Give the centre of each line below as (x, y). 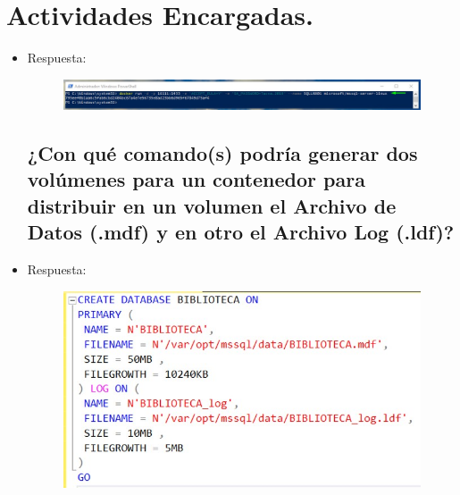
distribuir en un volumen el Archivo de (212, 205)
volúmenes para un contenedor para (196, 179)
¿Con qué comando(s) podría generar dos (222, 153)
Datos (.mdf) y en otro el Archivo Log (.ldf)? (241, 232)
